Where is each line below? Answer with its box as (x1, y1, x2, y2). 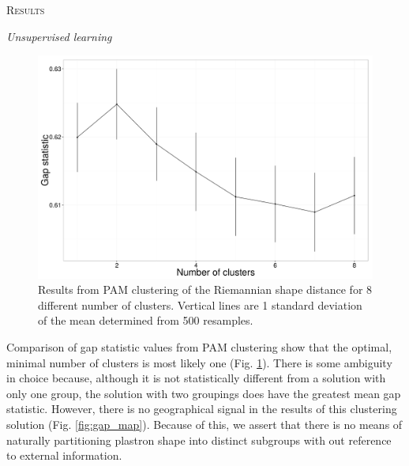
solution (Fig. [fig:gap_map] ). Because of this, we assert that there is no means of (6, 415, 403, 432)
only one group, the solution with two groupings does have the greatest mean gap (6, 385, 401, 401)
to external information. (6, 447, 122, 464)
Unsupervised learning (6, 28, 112, 44)
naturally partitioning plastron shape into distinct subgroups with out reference (6, 431, 392, 448)
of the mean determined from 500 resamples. (38, 312, 253, 329)
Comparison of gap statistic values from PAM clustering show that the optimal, (6, 338, 392, 355)
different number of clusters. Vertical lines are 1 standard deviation (38, 296, 362, 313)
